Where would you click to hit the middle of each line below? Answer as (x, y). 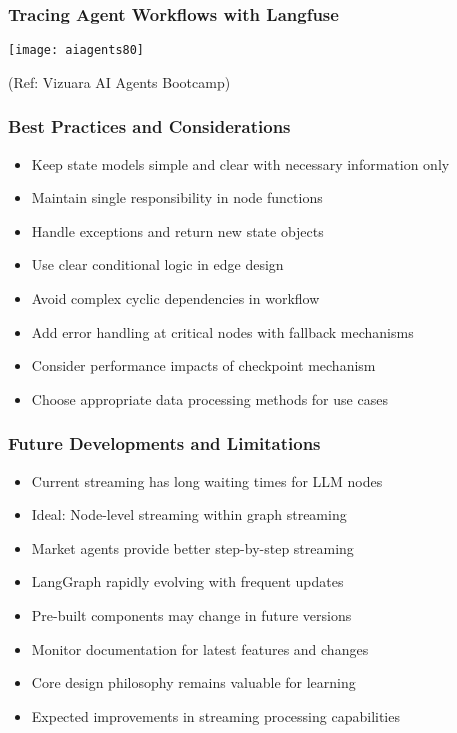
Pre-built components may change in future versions (191, 615)
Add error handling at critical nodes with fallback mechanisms (222, 331)
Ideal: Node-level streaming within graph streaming (189, 514)
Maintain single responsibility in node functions (177, 197)
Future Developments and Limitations (164, 443)
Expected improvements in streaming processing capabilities (215, 715)
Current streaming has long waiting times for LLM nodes (207, 480)
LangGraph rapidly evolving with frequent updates (187, 581)
